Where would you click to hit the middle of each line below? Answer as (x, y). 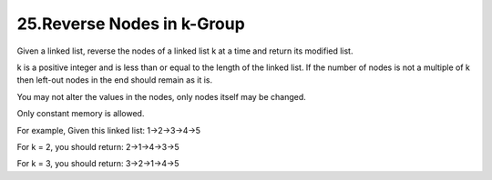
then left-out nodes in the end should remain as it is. (115, 80)
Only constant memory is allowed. (81, 114)
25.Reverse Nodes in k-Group (131, 24)
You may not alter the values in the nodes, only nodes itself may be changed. (162, 96)
